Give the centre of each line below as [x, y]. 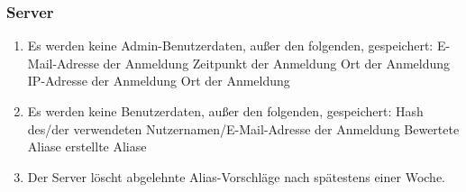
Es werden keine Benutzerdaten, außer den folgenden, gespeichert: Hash [225, 111]
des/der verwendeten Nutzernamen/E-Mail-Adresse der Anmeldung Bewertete [243, 128]
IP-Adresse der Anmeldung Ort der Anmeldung [159, 81]
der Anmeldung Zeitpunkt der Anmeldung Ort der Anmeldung [277, 63]
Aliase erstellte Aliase [87, 146]
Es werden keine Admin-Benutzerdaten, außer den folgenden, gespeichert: [230, 46]
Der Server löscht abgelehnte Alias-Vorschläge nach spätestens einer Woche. [236, 176]
